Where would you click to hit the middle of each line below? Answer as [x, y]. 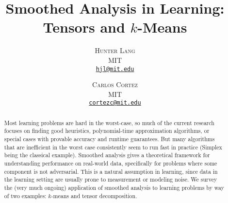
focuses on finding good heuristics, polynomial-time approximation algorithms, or [107, 131]
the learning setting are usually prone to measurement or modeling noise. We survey [111, 179]
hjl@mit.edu [115, 69]
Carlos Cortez [115, 84]
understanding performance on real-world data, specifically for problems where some [111, 163]
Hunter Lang [115, 50]
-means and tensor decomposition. [94, 195]
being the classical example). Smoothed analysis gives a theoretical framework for [107, 155]
